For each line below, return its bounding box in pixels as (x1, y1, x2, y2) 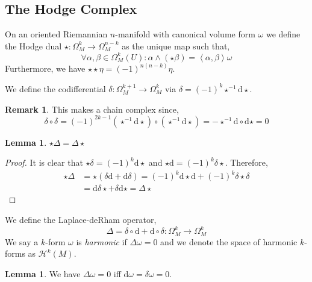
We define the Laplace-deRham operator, (5, 213, 157, 225)
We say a (5, 235, 39, 248)
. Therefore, (225, 156, 268, 169)
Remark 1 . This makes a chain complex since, (5, 102, 179, 115)
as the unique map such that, (122, 39, 230, 52)
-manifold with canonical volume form (115, 28, 255, 40)
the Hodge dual (5, 39, 62, 52)
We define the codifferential (5, 82, 106, 95)
